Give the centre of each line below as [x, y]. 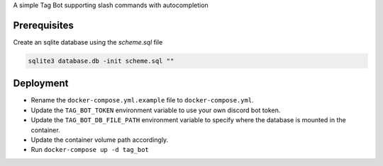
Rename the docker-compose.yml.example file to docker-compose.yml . [143, 100]
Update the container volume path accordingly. [100, 140]
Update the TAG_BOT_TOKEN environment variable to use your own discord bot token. [156, 110]
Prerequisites [43, 25]
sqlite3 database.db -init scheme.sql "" [101, 61]
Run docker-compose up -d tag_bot [90, 150]
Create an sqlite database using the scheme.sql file [88, 42]
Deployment [41, 84]
